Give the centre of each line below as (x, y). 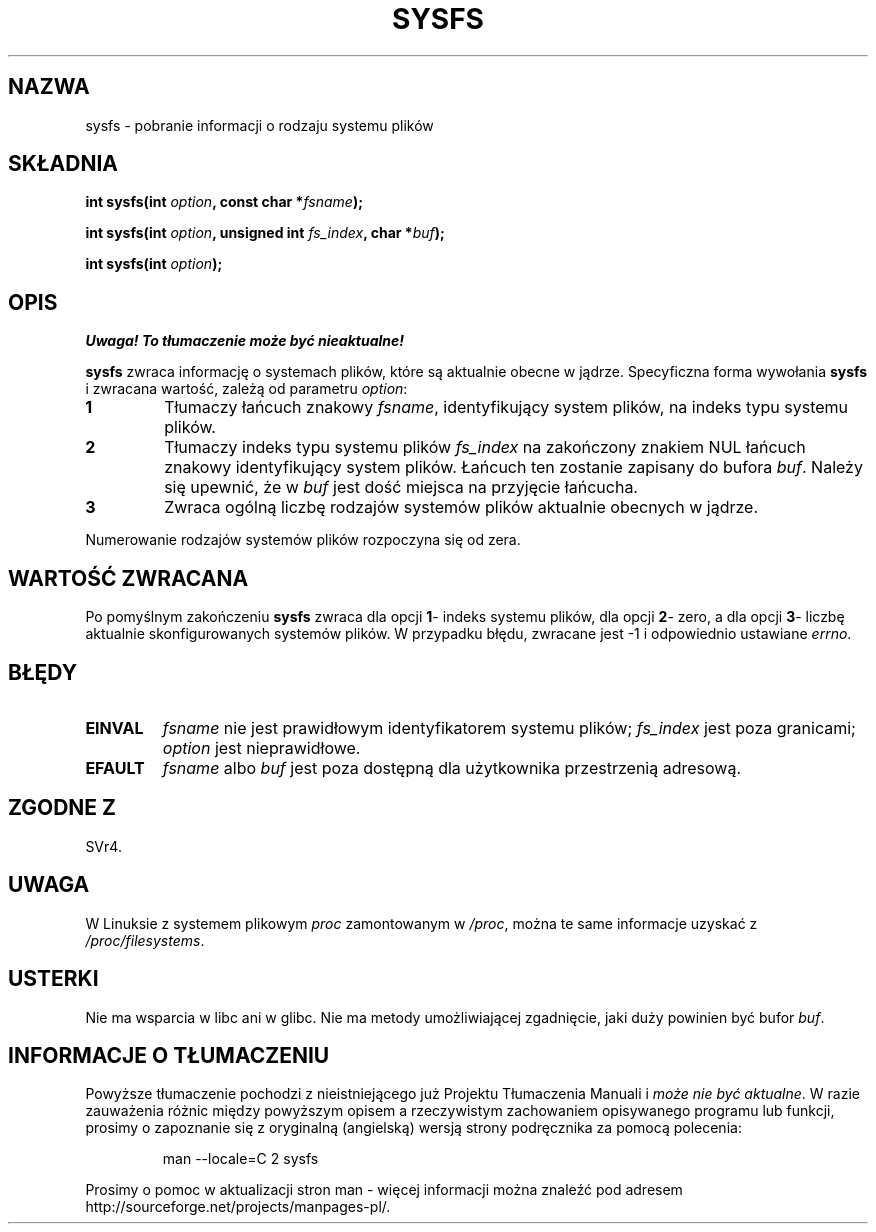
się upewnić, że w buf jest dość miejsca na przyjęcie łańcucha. (401, 487)
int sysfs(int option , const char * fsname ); (224, 202)
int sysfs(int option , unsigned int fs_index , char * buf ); (265, 233)
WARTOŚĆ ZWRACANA (128, 578)
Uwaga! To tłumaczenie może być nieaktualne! (245, 341)
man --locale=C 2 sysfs (240, 1159)
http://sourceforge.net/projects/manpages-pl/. (238, 1207)
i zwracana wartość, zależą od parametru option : (246, 389)
